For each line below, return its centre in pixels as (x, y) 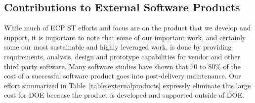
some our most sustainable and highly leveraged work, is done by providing (118, 47)
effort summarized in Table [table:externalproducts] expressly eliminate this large (127, 85)
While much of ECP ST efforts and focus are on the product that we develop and (127, 28)
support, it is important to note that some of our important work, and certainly (125, 37)
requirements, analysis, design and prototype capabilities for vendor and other (122, 56)
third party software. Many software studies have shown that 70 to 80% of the (122, 66)
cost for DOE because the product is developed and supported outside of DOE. (124, 95)
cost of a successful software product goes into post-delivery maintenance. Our (123, 76)
